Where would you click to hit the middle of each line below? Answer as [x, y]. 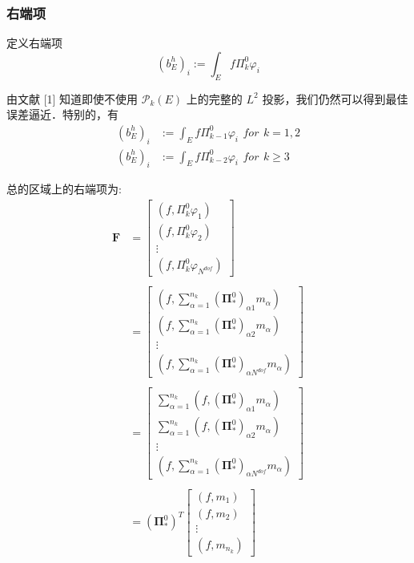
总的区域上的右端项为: [64, 189]
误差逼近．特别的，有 [62, 114]
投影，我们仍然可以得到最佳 [335, 98]
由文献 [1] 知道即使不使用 [72, 98]
